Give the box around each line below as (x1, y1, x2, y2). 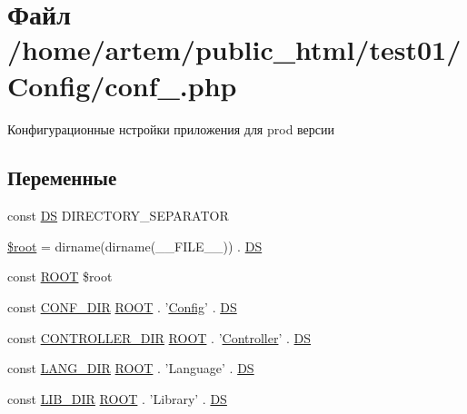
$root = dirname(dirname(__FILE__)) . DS (7, 236, 263, 255)
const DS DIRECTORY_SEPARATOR (7, 206, 229, 225)
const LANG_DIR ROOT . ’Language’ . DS (7, 359, 254, 378)
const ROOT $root (7, 267, 113, 286)
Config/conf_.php (7, 66, 237, 103)
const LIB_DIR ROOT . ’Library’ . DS (7, 389, 227, 408)
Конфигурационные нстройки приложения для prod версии (7, 119, 335, 138)
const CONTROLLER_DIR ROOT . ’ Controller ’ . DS (7, 328, 312, 347)
